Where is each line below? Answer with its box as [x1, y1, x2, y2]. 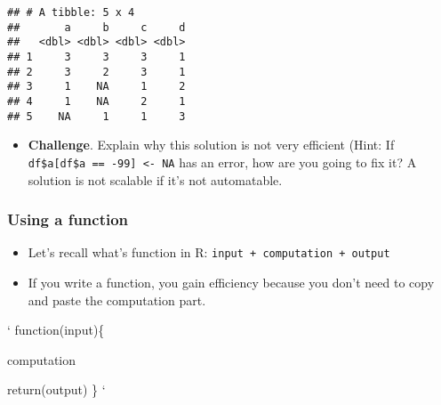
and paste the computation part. [28, 290, 206, 309]
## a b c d [7, 20, 186, 34]
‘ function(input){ [7, 320, 105, 339]
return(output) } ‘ [7, 380, 106, 399]
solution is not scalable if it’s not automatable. [28, 170, 283, 189]
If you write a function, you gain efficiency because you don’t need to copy [28, 272, 435, 291]
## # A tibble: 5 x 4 [7, 6, 135, 19]
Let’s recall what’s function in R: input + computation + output [28, 243, 390, 262]
